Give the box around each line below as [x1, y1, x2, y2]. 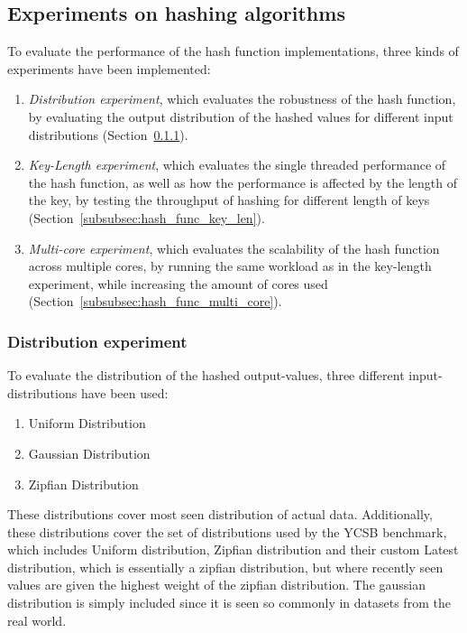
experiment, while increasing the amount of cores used [28, 274, 328, 293]
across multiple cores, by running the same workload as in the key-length [28, 256, 432, 275]
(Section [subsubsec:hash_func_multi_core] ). [28, 292, 282, 311]
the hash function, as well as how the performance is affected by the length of [28, 172, 457, 191]
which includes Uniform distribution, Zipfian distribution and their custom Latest [7, 540, 459, 559]
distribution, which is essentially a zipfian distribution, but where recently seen [7, 557, 444, 576]
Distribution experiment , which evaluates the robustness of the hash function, [28, 89, 456, 108]
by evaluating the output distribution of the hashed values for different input [28, 107, 453, 126]
